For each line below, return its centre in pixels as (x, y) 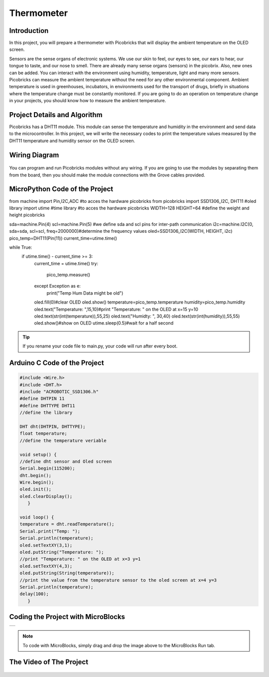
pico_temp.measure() (68, 275)
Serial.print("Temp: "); (50, 531)
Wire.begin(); (37, 483)
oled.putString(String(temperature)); (67, 573)
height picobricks (27, 215)
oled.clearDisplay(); (46, 496)
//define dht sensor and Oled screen (66, 461)
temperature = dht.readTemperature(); (67, 524)
